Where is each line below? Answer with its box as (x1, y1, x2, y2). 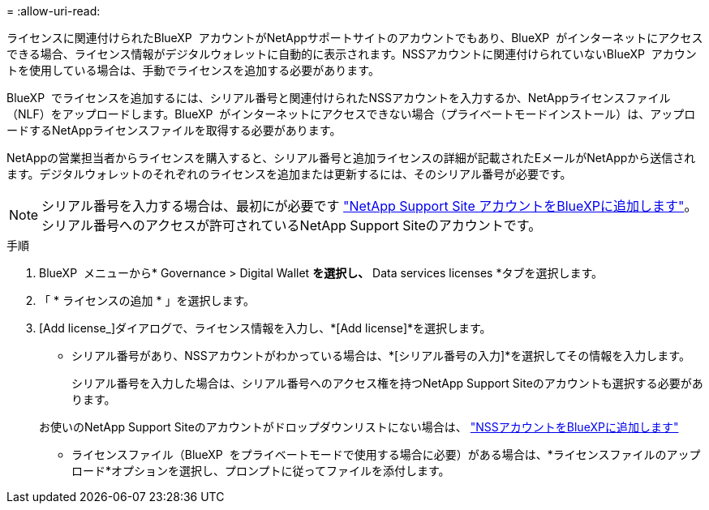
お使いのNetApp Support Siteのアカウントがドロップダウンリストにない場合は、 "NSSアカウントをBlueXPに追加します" (39, 420, 679, 434)
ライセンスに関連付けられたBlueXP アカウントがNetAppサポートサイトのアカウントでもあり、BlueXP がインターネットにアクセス (6, 31, 703, 45)
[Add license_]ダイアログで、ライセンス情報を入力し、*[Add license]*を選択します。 (39, 321, 492, 335)
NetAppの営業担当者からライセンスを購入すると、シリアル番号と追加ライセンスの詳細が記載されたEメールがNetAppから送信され (6, 151, 696, 165)
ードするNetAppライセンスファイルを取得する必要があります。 (6, 123, 342, 137)
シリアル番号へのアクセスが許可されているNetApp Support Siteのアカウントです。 (41, 217, 542, 234)
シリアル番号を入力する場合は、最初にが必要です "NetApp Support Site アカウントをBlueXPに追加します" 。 (41, 198, 698, 214)
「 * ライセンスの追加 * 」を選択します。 (39, 294, 256, 307)
